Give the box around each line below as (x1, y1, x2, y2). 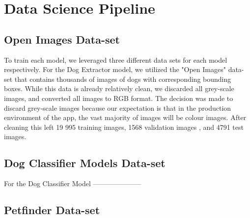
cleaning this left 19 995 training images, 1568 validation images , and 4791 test (4, 121, 244, 132)
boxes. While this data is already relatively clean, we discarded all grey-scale (4, 83, 234, 94)
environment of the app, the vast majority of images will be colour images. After (4, 112, 247, 122)
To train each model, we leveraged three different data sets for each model (4, 54, 227, 65)
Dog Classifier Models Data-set (4, 155, 166, 170)
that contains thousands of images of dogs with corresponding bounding (14, 73, 231, 84)
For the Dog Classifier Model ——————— (4, 178, 141, 189)
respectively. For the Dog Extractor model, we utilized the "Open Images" (4, 64, 226, 74)
